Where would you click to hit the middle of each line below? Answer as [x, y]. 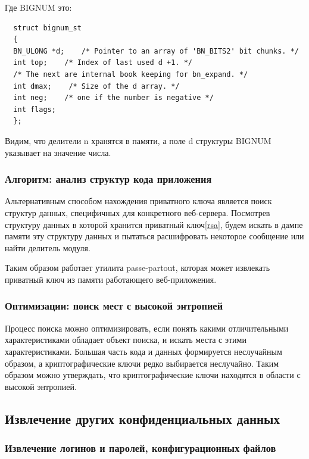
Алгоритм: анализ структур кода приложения [108, 179]
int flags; [35, 109]
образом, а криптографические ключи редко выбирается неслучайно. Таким [142, 363]
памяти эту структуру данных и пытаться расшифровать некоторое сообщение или [154, 236]
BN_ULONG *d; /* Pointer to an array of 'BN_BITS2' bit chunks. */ [156, 51]
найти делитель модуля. [48, 247]
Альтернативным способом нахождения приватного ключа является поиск [138, 201]
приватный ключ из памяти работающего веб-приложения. [111, 279]
